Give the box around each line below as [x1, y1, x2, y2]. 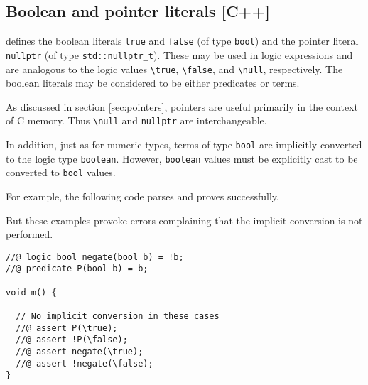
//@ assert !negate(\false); [16, 358, 153, 369]
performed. [6, 227, 53, 242]
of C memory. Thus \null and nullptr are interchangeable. [6, 113, 267, 128]
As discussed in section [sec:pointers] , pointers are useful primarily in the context [6, 99, 358, 114]
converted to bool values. [6, 165, 116, 180]
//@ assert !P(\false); [16, 335, 128, 345]
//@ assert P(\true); [16, 322, 118, 333]
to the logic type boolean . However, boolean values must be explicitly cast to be [6, 151, 358, 166]
